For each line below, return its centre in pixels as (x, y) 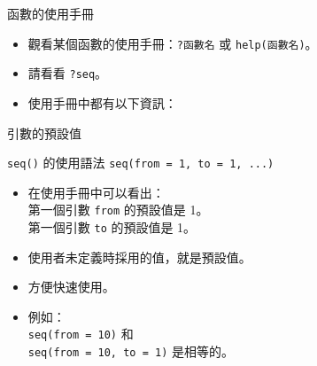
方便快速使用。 (71, 287)
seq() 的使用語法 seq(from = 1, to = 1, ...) (141, 163)
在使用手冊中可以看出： (96, 192)
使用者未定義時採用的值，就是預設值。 (139, 257)
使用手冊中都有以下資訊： (102, 102)
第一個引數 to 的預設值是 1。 (112, 227)
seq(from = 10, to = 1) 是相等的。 (131, 351)
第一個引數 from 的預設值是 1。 (118, 210)
